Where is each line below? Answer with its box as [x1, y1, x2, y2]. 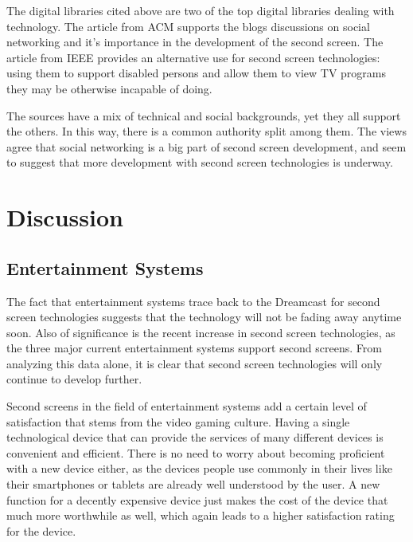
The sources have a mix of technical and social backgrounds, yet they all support [6, 107, 401, 124]
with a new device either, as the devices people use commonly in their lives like [6, 460, 392, 477]
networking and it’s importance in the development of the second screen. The [6, 33, 384, 50]
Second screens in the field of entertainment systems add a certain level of [6, 398, 367, 414]
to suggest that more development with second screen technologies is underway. [6, 154, 393, 171]
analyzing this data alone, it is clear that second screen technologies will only [6, 355, 383, 371]
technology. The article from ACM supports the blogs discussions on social [6, 18, 370, 34]
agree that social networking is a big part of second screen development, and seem [6, 138, 407, 155]
